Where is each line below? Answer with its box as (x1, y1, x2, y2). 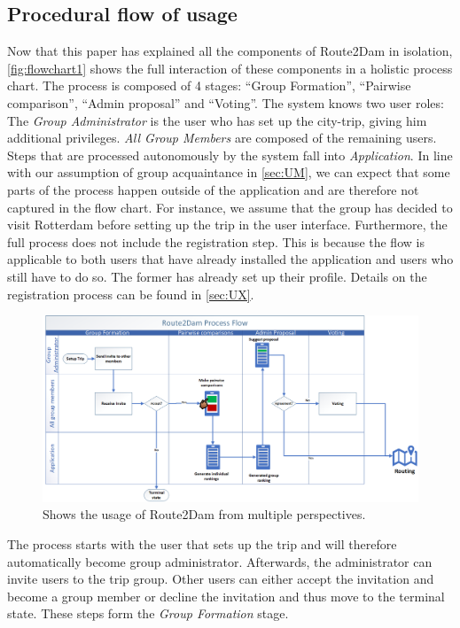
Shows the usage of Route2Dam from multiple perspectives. (43, 505, 366, 523)
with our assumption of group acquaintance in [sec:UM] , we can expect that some (7, 163, 450, 182)
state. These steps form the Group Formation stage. (7, 604, 289, 623)
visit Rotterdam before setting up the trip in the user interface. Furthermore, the (7, 215, 448, 234)
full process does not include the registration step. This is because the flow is (7, 232, 425, 251)
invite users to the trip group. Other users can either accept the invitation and (7, 570, 434, 588)
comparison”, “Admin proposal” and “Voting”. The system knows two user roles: (7, 93, 444, 112)
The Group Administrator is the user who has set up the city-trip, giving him (7, 111, 427, 129)
